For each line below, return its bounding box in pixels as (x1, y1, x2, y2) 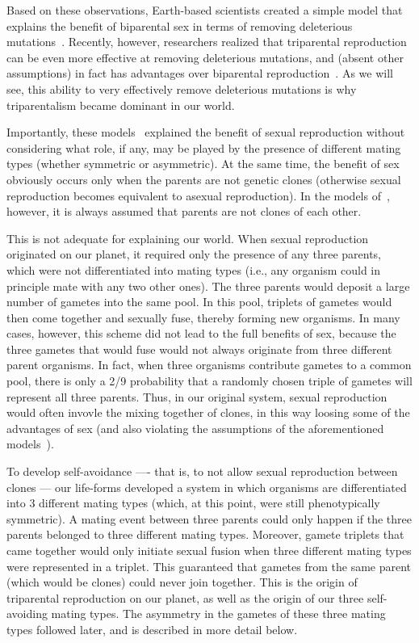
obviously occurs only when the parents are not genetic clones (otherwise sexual (6, 170, 401, 187)
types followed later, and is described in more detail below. (6, 620, 298, 637)
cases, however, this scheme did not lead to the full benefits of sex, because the (6, 325, 396, 342)
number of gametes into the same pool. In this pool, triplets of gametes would (6, 293, 392, 310)
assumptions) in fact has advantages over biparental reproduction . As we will (6, 65, 393, 82)
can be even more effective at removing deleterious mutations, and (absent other (6, 48, 404, 65)
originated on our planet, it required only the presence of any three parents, (6, 246, 382, 263)
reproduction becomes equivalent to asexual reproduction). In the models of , (6, 187, 390, 204)
